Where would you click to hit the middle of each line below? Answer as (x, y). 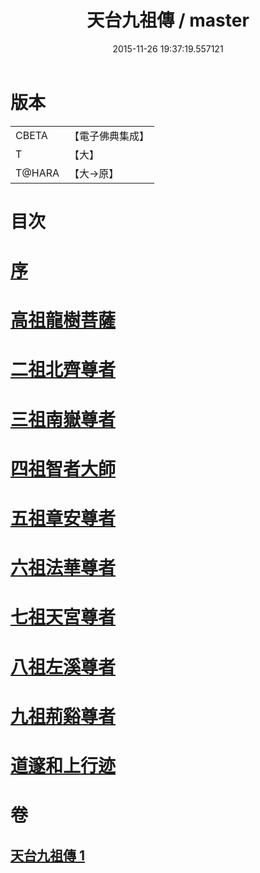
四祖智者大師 (63, 468)
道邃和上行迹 (63, 765)
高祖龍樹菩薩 (63, 320)
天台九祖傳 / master (168, 20)
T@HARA (37, 173)
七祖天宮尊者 (63, 617)
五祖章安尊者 (63, 518)
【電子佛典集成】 (109, 136)
